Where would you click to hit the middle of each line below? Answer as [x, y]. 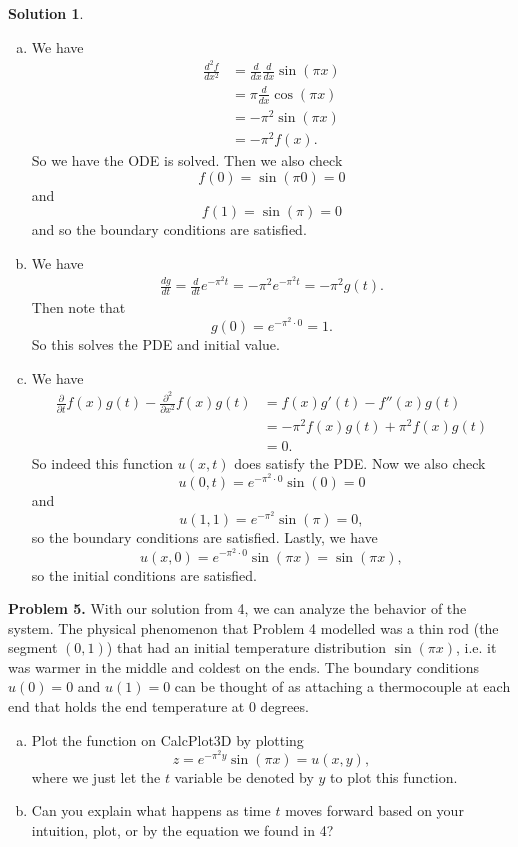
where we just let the [96, 776]
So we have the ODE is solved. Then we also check [187, 160]
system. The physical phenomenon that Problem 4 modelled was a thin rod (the [253, 627]
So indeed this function [102, 462]
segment [33, 647]
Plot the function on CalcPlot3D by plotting [167, 739]
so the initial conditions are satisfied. [144, 574]
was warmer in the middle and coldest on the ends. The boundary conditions [243, 666]
